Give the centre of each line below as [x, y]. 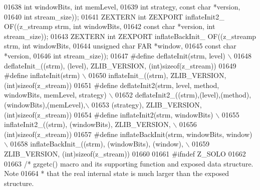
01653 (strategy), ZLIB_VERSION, [147, 104]
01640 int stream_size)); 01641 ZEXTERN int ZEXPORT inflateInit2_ [114, 16]
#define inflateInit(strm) [42, 75]
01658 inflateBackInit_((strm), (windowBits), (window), [97, 144]
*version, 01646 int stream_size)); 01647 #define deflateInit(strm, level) [115, 55]
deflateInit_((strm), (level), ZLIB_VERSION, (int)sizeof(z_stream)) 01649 [120, 65]
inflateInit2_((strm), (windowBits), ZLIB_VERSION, [87, 124]
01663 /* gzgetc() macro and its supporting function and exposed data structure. [129, 163]
